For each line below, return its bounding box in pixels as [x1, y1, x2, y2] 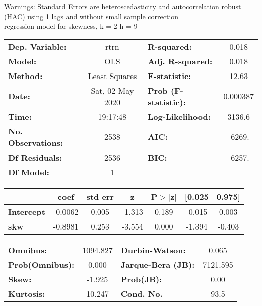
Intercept [8, 205, 45, 217]
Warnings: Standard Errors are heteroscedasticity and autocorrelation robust [4, 1, 241, 11]
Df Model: [8, 166, 49, 178]
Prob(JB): [120, 273, 162, 285]
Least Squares [88, 69, 137, 82]
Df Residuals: [8, 151, 62, 163]
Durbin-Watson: [120, 244, 186, 256]
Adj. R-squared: [148, 55, 213, 67]
